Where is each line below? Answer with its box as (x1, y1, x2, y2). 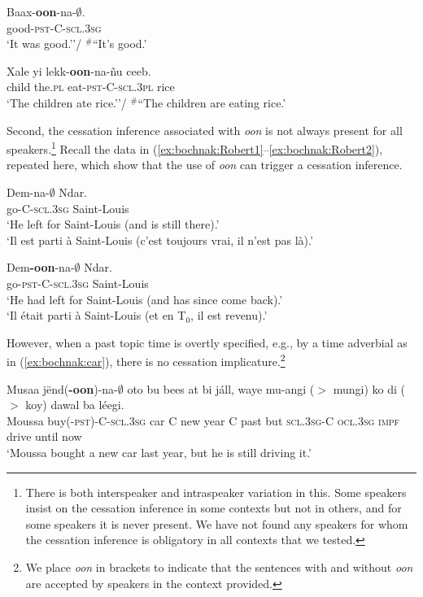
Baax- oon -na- (7, 3, 76, 20)
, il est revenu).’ (190, 307, 268, 324)
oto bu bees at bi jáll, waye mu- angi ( (127, 380, 315, 397)
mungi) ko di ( (333, 380, 405, 397)
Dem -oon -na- (7, 259, 75, 276)
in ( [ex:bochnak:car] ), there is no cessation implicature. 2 (7, 351, 286, 369)
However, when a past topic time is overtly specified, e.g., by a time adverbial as (7, 333, 408, 351)
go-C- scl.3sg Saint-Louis (7, 199, 129, 216)
